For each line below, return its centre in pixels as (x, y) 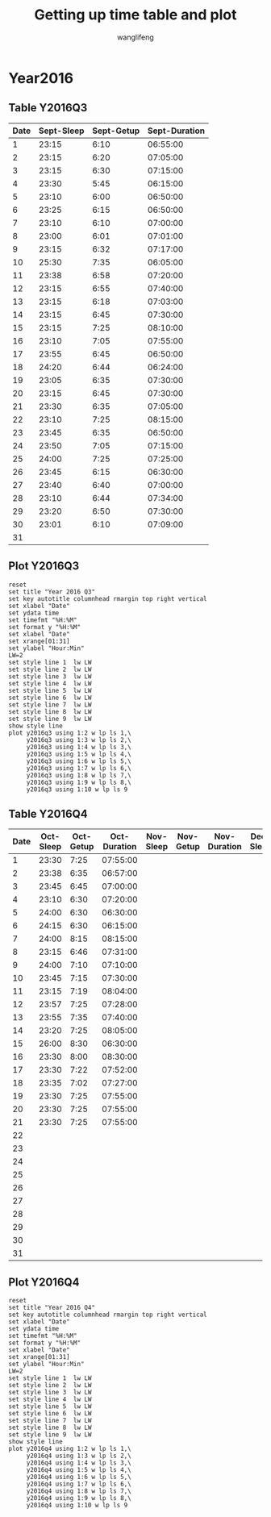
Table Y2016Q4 (48, 813)
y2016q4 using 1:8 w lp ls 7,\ (79, 1491)
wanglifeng (135, 37)
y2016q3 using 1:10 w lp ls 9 (77, 789)
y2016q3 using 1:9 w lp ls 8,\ (79, 782)
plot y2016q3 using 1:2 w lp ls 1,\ (70, 733)
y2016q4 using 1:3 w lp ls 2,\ (79, 1456)
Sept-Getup (116, 131)
